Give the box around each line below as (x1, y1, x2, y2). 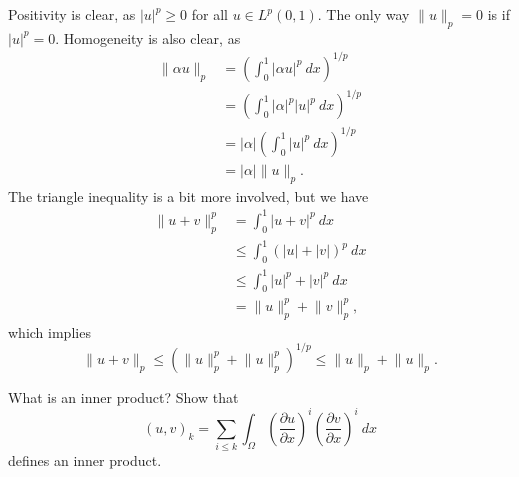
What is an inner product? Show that (8, 386, 239, 407)
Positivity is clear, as (8, 4, 136, 24)
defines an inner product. (8, 450, 162, 471)
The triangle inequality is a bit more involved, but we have (8, 185, 369, 206)
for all (191, 4, 228, 24)
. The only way (317, 4, 410, 24)
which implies (8, 321, 91, 342)
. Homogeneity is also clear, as (55, 27, 241, 48)
